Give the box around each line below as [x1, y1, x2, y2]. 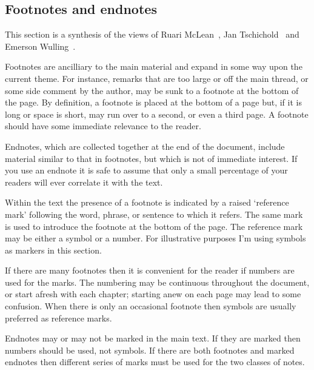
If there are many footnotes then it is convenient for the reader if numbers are [5, 264, 295, 277]
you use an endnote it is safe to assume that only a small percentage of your [5, 164, 288, 177]
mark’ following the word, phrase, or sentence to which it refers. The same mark [5, 207, 303, 220]
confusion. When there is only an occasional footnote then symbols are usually [5, 300, 296, 312]
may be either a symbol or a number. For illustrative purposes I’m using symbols [5, 232, 306, 244]
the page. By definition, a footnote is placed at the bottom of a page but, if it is [5, 96, 302, 109]
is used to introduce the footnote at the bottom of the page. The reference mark [5, 220, 303, 232]
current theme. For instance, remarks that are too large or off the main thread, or [5, 72, 309, 84]
